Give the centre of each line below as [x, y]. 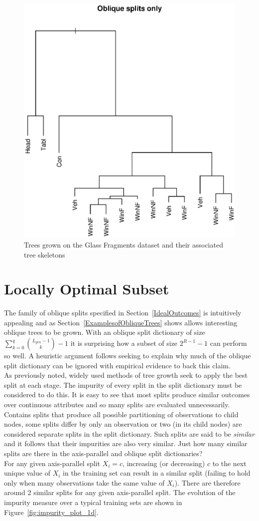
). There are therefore [207, 482]
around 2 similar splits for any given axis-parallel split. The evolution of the [120, 492]
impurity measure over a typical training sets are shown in [93, 502]
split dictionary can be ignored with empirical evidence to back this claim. [117, 365]
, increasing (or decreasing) [164, 463]
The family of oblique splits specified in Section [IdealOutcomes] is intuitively [123, 313]
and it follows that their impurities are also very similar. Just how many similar [126, 443]
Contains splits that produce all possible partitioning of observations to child [121, 414]
